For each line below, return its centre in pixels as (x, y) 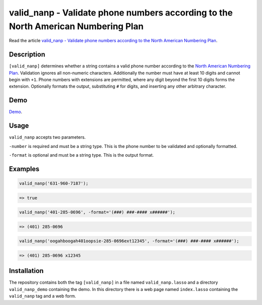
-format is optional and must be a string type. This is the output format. (81, 155)
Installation (26, 271)
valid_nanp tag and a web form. (42, 296)
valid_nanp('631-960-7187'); (54, 184)
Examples (24, 169)
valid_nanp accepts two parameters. (47, 137)
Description (27, 55)
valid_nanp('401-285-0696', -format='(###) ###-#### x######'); (97, 212)
